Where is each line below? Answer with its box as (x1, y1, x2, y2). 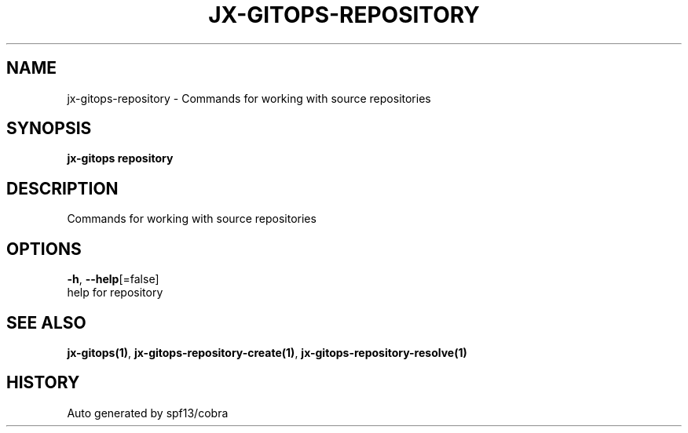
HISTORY (6, 373, 80, 393)
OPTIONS (6, 238, 82, 259)
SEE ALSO (6, 312, 86, 333)
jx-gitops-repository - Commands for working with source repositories (67, 91, 431, 105)
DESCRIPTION (6, 178, 119, 198)
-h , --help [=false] (67, 272, 159, 286)
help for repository (67, 286, 163, 300)
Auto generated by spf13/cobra (67, 406, 229, 420)
